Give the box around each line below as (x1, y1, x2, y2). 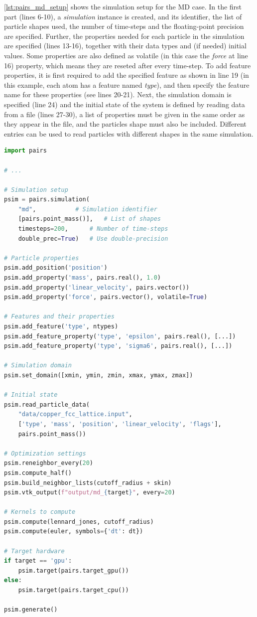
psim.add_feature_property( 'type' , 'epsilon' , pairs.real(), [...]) (4, 332, 236, 340)
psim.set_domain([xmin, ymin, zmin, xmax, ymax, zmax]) (4, 371, 193, 379)
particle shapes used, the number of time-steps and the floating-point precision (4, 21, 244, 31)
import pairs (4, 147, 47, 154)
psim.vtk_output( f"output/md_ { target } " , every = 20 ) (4, 489, 175, 496)
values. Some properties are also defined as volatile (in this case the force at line (4, 50, 248, 60)
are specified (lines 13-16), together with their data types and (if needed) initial (4, 40, 247, 51)
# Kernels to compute (4, 508, 76, 516)
